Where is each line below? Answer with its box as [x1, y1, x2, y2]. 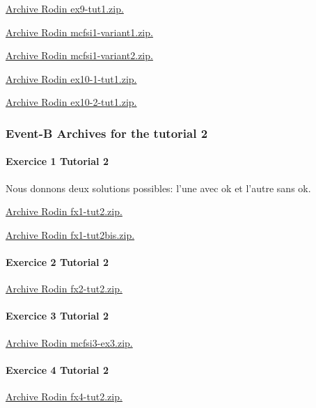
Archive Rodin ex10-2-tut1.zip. [6, 95, 137, 109]
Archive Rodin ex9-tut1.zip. [6, 1, 124, 15]
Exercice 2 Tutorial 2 [6, 254, 109, 269]
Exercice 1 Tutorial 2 [6, 154, 109, 168]
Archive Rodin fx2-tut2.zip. [6, 281, 123, 296]
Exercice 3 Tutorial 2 [6, 308, 109, 323]
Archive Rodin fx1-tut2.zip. [6, 204, 123, 219]
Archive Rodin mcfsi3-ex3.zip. [6, 335, 133, 350]
